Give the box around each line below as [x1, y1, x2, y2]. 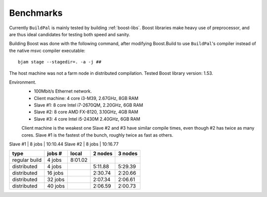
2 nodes [93, 150, 113, 157]
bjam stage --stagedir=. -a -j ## [18, 59, 101, 65]
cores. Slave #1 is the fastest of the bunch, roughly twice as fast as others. [21, 132, 174, 138]
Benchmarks [9, 7, 63, 18]
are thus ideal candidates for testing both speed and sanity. [9, 31, 131, 37]
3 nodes [118, 150, 138, 157]
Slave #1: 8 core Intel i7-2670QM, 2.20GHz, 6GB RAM [34, 102, 143, 108]
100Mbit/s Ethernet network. [34, 88, 92, 94]
